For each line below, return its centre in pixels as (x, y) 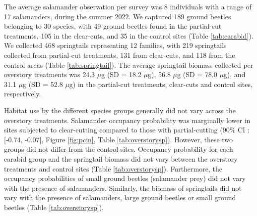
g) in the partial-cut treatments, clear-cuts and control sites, (161, 84)
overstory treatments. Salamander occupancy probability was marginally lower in (127, 120)
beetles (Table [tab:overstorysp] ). (54, 207)
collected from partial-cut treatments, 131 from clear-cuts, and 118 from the (120, 55)
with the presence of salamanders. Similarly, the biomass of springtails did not (123, 188)
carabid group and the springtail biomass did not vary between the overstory (121, 158)
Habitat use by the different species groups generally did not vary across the (120, 110)
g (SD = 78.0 (197, 74)
